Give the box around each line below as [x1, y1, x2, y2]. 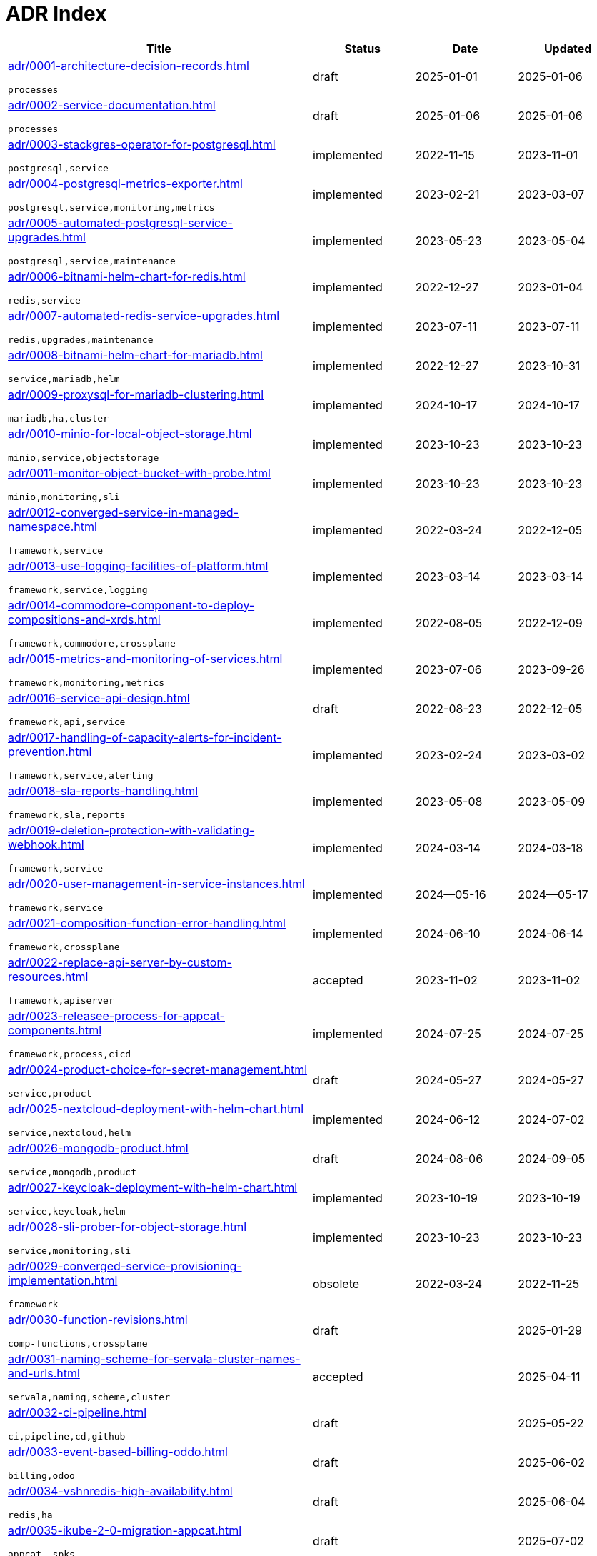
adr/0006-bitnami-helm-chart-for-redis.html [8, 269, 246, 284]
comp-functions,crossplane [8, 1337, 148, 1349]
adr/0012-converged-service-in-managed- [8, 504, 239, 519]
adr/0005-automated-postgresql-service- [8, 215, 233, 230]
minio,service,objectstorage [8, 452, 159, 463]
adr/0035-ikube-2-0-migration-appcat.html [8, 1522, 242, 1537]
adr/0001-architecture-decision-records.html [8, 58, 249, 73]
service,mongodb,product [8, 1166, 137, 1177]
